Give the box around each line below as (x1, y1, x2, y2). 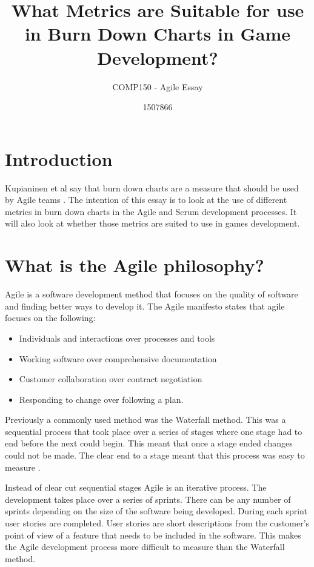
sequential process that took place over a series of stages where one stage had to (5, 425, 302, 437)
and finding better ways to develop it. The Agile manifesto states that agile (5, 299, 285, 312)
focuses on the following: (5, 311, 96, 324)
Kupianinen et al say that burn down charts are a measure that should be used (5, 181, 299, 194)
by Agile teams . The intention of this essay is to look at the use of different (5, 193, 287, 206)
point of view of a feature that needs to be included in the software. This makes (5, 528, 301, 541)
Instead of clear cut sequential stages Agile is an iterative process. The (5, 481, 267, 494)
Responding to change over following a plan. (19, 393, 184, 405)
